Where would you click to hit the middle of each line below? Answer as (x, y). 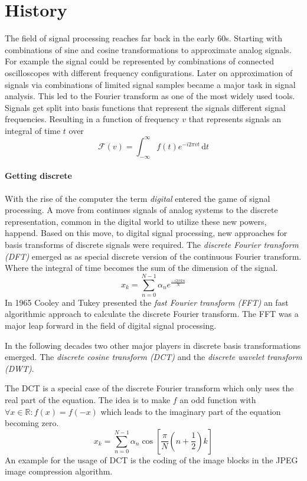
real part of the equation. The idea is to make (88, 400)
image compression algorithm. (59, 471)
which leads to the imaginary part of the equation (191, 411)
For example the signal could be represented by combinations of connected (139, 61)
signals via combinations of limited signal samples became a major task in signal (150, 84)
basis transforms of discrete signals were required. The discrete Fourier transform (152, 244)
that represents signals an (235, 119)
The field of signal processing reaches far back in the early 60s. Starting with (143, 38)
